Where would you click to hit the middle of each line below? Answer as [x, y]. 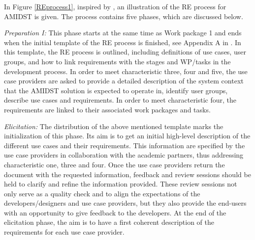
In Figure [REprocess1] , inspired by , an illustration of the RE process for [115, 6]
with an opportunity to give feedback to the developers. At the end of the [115, 212]
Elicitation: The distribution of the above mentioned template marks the [114, 126]
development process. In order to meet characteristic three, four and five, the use [126, 71]
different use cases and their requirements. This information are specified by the [125, 145]
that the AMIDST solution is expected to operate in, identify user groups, [116, 90]
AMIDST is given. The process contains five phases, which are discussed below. [124, 16]
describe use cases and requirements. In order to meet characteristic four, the [120, 100]
